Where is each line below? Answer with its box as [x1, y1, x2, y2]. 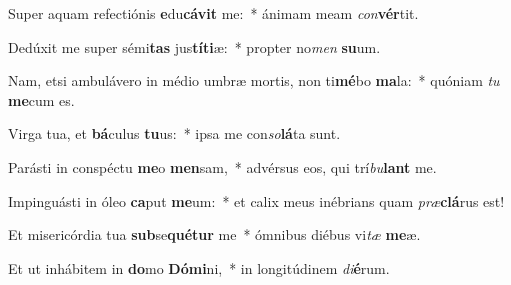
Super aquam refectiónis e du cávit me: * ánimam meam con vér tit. [8, 3, 419, 23]
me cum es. [8, 89, 75, 110]
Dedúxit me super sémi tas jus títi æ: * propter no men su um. [8, 36, 381, 57]
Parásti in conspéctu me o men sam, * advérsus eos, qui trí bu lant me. [8, 156, 437, 177]
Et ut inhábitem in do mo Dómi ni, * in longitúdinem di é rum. [8, 257, 390, 278]
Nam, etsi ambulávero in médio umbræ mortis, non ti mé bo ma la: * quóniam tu [8, 70, 500, 91]
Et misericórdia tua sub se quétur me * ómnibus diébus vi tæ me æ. [8, 224, 421, 245]
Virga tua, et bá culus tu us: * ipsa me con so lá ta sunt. [8, 123, 341, 144]
